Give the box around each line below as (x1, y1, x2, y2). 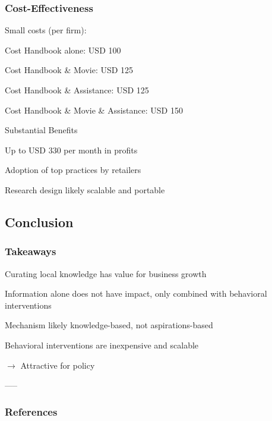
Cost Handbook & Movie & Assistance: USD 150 (5, 103, 183, 116)
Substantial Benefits (5, 124, 78, 136)
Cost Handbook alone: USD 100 (5, 43, 121, 56)
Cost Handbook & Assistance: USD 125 (5, 84, 149, 96)
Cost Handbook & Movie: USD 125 (5, 64, 134, 76)
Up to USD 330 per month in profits (5, 143, 138, 156)
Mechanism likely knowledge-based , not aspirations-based (5, 319, 213, 331)
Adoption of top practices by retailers (5, 164, 141, 176)
